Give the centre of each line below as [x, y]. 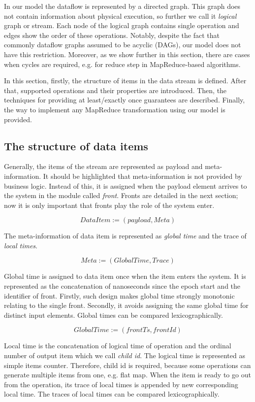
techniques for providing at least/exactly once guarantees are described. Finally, [125, 100]
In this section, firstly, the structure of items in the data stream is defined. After [125, 81]
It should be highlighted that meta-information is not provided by [143, 176]
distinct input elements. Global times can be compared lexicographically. [113, 315]
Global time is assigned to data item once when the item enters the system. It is [125, 276]
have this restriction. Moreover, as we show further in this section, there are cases [127, 54]
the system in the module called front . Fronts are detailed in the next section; [121, 195]
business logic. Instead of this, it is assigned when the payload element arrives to [126, 185]
